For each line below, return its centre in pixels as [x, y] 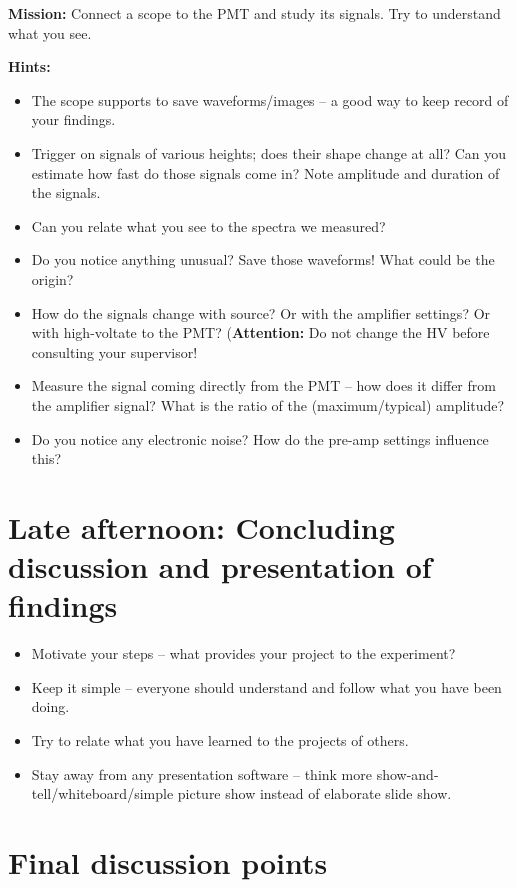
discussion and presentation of [220, 566]
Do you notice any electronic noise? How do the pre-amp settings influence [260, 438]
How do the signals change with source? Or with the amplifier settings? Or [261, 312]
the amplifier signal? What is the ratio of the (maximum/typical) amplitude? [268, 404]
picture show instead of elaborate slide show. [314, 793]
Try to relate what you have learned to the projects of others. [220, 739]
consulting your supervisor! [114, 351]
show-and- [407, 773]
